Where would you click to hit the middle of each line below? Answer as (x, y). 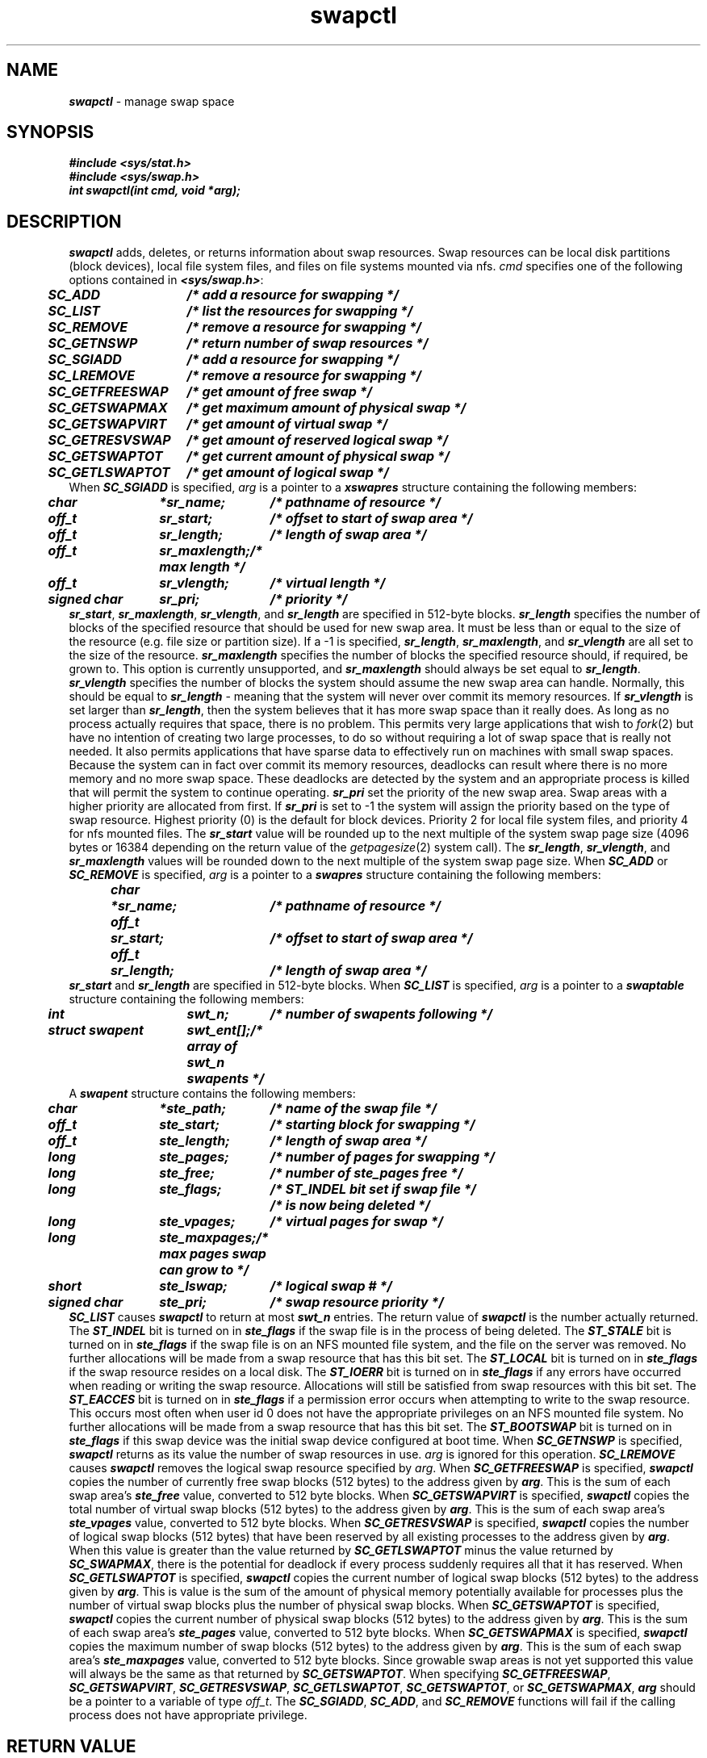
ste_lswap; (193, 1286)
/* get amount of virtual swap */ (287, 424)
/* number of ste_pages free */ (366, 1173)
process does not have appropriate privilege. (188, 1715)
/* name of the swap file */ (353, 1109)
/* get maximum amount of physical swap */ (326, 408)
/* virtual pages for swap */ (356, 1222)
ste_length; (195, 1141)
